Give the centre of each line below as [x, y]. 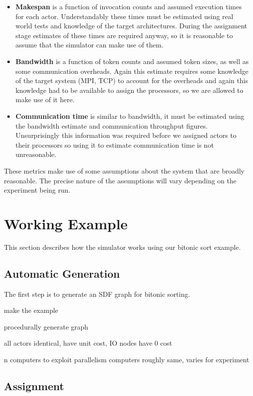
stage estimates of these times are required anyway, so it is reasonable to [124, 35]
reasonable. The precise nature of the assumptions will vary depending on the [120, 180]
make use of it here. [45, 99]
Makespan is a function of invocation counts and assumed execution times [129, 6]
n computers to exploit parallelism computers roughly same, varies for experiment [127, 359]
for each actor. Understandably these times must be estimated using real [124, 16]
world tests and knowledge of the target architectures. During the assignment [131, 26]
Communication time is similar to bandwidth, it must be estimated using [130, 116]
